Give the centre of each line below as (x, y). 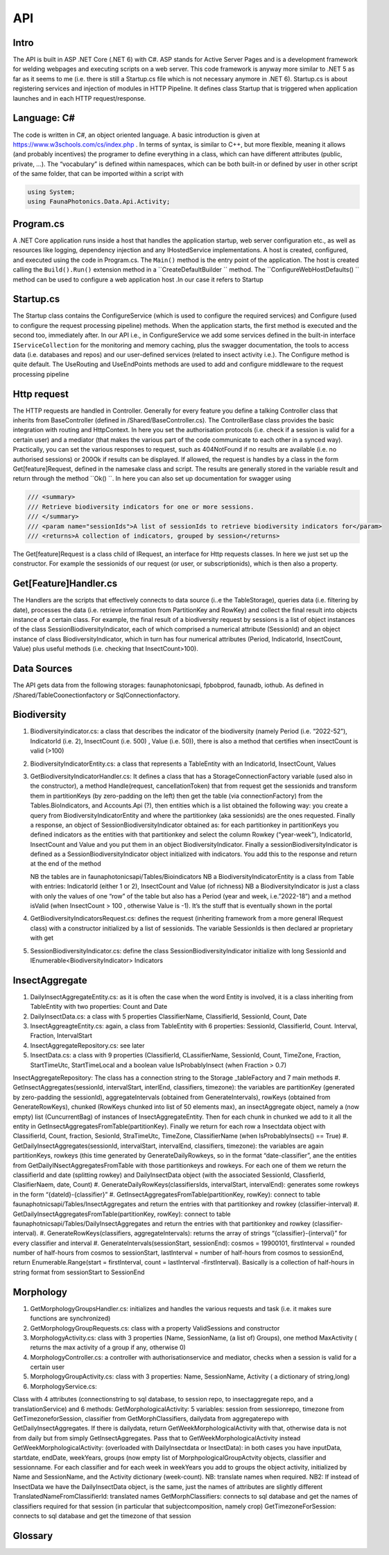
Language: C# (44, 118)
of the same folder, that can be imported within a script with (98, 174)
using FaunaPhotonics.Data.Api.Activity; (99, 202)
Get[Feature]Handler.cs (65, 584)
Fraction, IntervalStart (61, 1036)
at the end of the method (66, 864)
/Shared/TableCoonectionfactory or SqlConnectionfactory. (96, 695)
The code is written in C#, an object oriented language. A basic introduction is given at (136, 135)
